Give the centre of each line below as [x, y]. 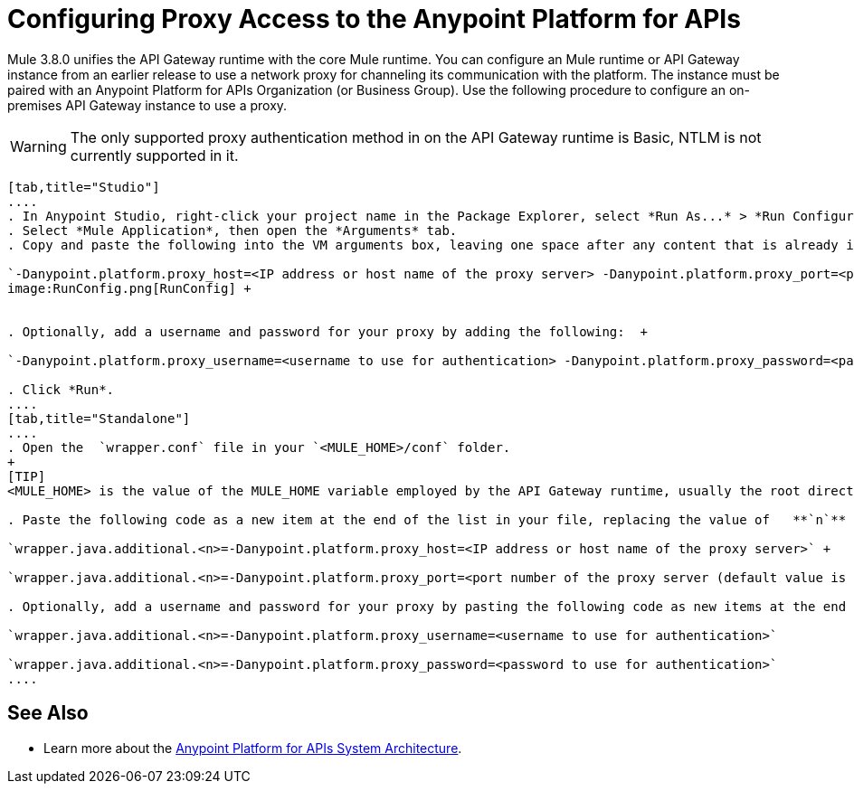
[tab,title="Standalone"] [99, 418]
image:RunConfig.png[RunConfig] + [129, 288]
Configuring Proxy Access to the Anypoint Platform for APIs [374, 19]
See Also [48, 713]
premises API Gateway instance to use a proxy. [147, 105]
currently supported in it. [154, 155]
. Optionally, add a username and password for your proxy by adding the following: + [328, 331]
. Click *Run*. [61, 389]
